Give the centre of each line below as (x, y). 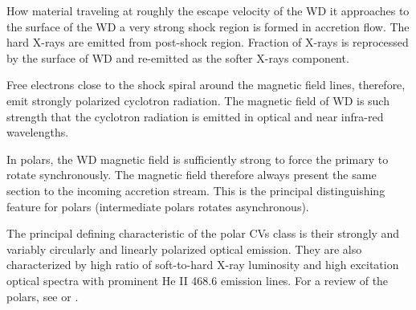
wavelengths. (38, 132)
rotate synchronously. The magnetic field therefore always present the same (192, 175)
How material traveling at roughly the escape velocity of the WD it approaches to (208, 10)
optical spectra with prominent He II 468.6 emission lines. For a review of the (198, 280)
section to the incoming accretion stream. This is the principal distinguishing (196, 190)
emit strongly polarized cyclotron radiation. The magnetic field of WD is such (198, 100)
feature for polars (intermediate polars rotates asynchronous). (158, 206)
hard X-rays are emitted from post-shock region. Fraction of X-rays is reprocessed (208, 42)
